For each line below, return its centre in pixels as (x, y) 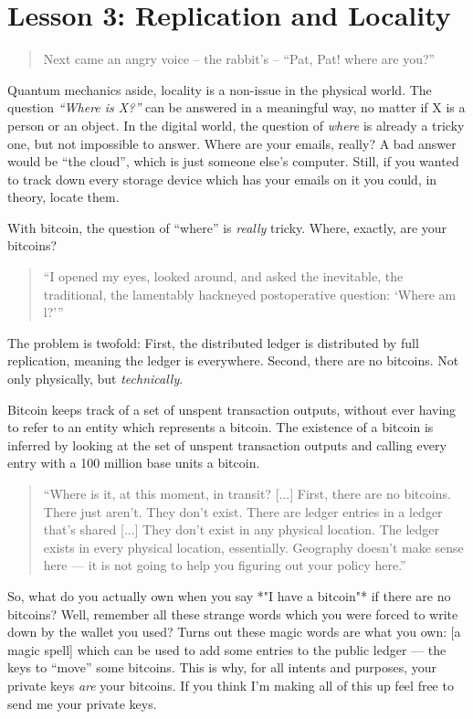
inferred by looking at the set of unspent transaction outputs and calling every (227, 444)
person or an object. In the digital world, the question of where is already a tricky (236, 125)
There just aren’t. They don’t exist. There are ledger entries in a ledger (243, 511)
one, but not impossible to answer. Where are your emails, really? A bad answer (232, 143)
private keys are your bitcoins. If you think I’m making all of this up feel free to (231, 685)
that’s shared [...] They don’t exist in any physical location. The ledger (242, 529)
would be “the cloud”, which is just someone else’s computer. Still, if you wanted (233, 161)
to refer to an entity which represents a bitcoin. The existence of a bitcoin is (221, 427)
